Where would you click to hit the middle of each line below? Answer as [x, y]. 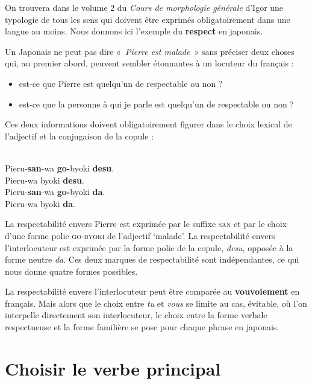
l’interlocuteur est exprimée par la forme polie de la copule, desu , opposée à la [149, 247]
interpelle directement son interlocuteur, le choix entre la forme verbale [136, 315]
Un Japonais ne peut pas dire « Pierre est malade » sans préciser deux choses [150, 51]
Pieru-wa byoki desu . [45, 180]
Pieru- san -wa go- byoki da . [55, 192]
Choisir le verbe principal [113, 368]
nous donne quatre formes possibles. [71, 271]
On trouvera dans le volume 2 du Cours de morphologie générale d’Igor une [144, 7]
